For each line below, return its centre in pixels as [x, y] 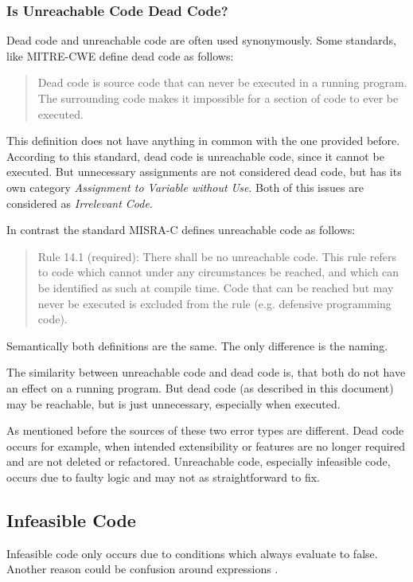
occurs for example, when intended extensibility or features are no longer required [206, 445]
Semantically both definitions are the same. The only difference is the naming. [197, 345]
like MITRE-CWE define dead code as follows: [120, 55]
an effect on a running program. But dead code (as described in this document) [200, 387]
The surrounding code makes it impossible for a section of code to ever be [218, 98]
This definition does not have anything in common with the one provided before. [203, 141]
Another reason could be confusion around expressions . [142, 569]
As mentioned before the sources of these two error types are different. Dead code [205, 430]
